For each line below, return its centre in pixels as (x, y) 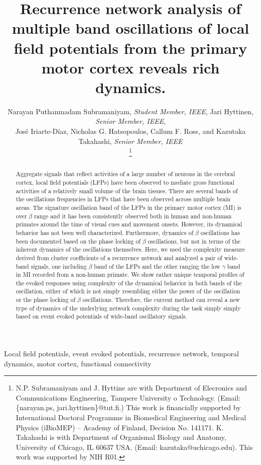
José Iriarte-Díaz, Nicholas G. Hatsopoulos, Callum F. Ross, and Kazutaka (130, 131)
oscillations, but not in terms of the (194, 241)
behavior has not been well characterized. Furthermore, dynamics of (105, 232)
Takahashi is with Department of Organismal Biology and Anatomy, (121, 437)
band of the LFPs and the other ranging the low (157, 266)
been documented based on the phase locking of (78, 241)
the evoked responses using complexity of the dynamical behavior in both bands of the (129, 283)
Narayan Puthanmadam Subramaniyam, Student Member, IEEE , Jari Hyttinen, (130, 111)
